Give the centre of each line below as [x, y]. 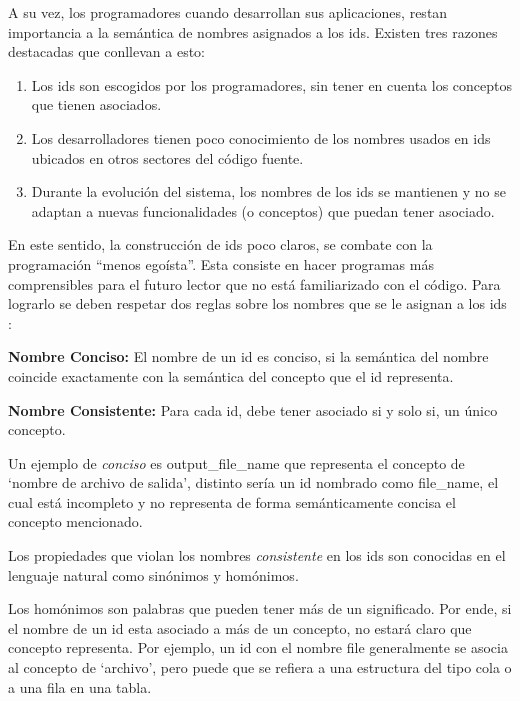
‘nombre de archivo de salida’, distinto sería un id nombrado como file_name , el [253, 482]
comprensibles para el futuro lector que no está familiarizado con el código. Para [254, 283]
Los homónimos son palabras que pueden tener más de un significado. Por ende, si [260, 608]
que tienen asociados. [96, 104]
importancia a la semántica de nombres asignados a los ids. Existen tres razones [253, 31]
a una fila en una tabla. [80, 686]
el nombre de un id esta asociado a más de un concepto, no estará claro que [240, 627]
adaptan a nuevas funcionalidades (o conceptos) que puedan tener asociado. [263, 210]
